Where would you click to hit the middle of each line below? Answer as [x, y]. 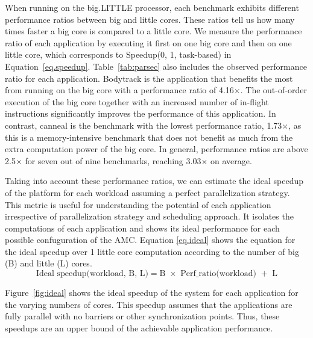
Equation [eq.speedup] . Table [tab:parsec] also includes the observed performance [156, 66]
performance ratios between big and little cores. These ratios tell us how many [150, 19]
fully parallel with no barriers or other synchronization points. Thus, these [142, 316]
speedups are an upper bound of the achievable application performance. [139, 327]
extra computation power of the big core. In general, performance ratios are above [156, 149]
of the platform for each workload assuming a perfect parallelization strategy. [147, 192]
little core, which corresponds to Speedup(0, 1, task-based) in [118, 54]
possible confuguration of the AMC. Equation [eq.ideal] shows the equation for [150, 240]
